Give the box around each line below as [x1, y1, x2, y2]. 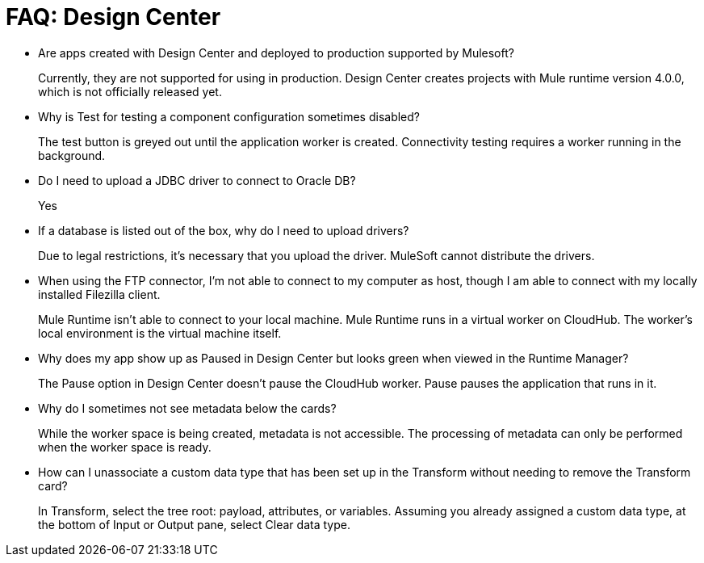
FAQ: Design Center [6, 3, 221, 31]
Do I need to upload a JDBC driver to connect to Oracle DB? [38, 173, 356, 187]
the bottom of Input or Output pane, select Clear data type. [38, 517, 350, 531]
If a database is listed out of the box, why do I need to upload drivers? [38, 223, 409, 237]
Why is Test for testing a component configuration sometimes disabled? [38, 109, 420, 124]
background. [38, 148, 106, 162]
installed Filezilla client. [38, 287, 161, 301]
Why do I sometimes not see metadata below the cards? [38, 401, 337, 415]
